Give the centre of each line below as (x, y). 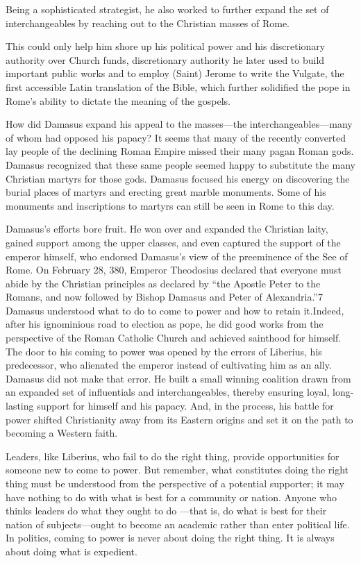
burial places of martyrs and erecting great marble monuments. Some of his (166, 192)
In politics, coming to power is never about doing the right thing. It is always (170, 538)
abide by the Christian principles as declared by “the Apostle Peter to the (163, 283)
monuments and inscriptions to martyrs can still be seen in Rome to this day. (170, 205)
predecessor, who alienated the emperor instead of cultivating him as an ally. (169, 365)
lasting (20, 406)
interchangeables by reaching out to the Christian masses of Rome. (148, 23)
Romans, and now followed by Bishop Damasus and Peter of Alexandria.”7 (164, 297)
